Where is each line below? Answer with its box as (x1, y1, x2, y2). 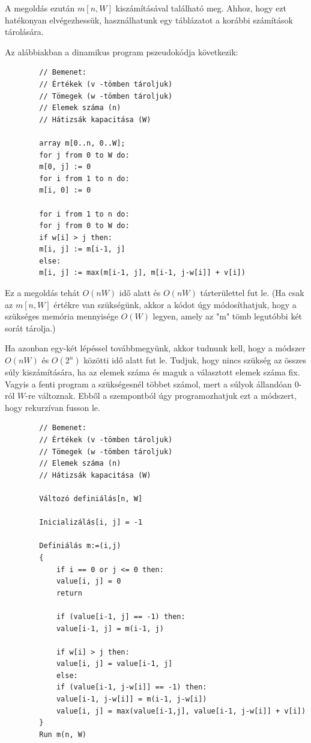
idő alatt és (119, 286, 161, 299)
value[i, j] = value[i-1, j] (56, 659, 173, 668)
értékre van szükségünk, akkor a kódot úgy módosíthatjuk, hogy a (53, 298, 297, 310)
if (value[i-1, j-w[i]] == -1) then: (56, 683, 207, 692)
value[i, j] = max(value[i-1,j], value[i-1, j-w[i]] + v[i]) (56, 706, 306, 715)
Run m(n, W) (39, 730, 87, 739)
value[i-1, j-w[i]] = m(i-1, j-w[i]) (56, 695, 207, 704)
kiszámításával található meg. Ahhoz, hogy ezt (115, 2, 286, 14)
